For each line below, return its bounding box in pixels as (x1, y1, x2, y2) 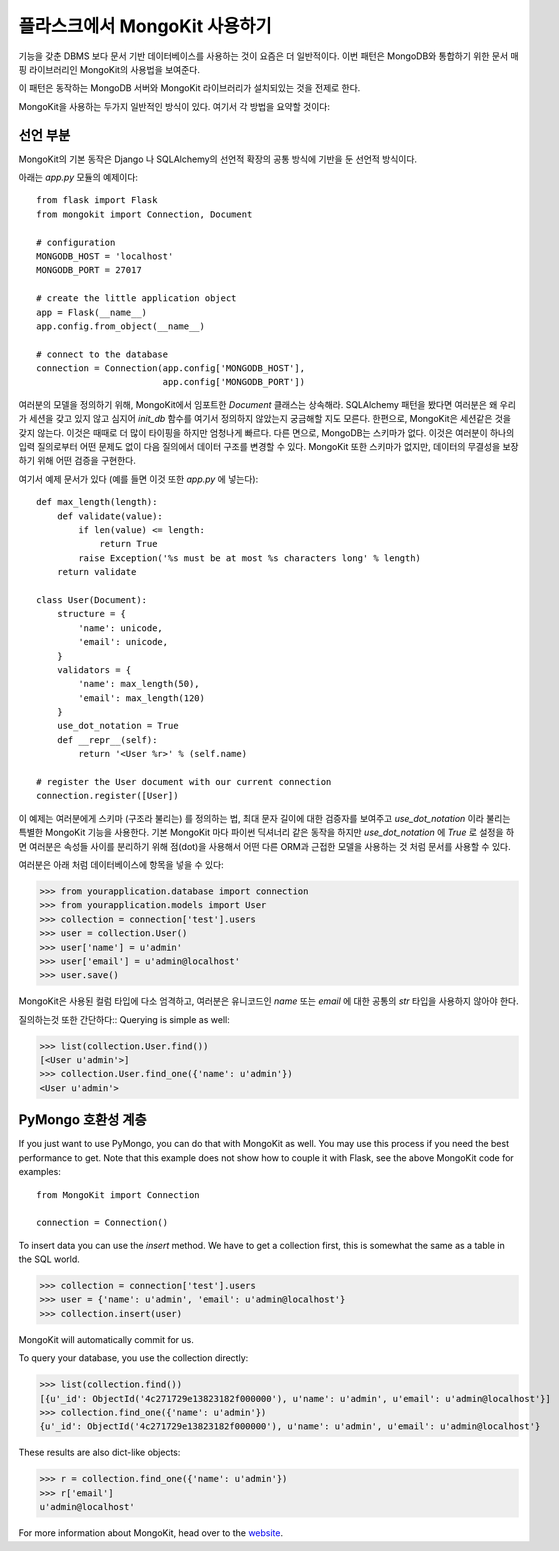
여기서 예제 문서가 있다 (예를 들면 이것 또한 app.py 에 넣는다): (18, 473, 259, 485)
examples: (18, 1166, 62, 1178)
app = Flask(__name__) (36, 306, 148, 318)
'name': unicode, (78, 622, 164, 634)
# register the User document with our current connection (36, 776, 332, 788)
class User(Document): (36, 594, 148, 605)
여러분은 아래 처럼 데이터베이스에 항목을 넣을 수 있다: (18, 858, 224, 870)
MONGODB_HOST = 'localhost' (36, 250, 174, 262)
